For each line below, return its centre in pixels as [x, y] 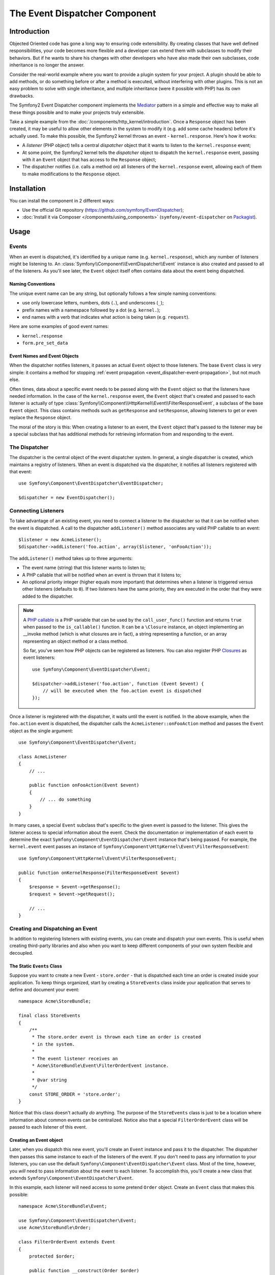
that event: [21, 471]
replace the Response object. [40, 418]
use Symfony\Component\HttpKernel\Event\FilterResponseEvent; [98, 858]
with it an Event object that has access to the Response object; [89, 159]
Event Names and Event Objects [44, 356]
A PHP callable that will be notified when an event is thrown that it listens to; [102, 575]
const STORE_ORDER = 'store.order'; [75, 1094]
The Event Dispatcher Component [83, 13]
